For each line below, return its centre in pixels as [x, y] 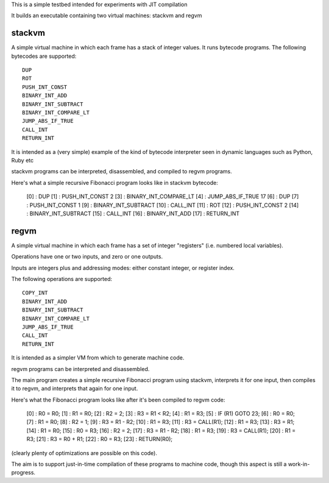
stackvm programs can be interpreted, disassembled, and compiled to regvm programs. [122, 172]
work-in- [299, 464]
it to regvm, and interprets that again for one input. [75, 389]
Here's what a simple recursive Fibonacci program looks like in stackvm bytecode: [115, 182]
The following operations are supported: [62, 279]
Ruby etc [22, 160]
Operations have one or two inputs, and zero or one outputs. [87, 257]
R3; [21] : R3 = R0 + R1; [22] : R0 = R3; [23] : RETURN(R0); [100, 439]
